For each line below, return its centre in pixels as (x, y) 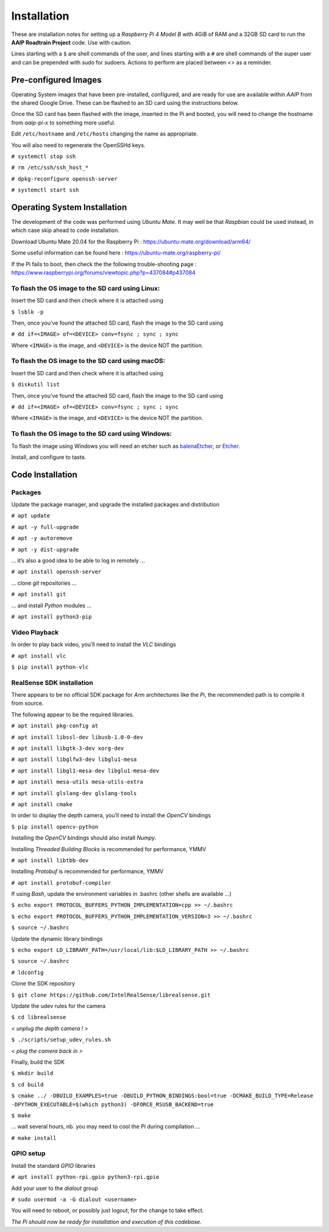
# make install (34, 1138)
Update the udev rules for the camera (58, 1006)
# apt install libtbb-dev (50, 860)
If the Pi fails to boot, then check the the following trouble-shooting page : (104, 264)
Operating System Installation (69, 207)
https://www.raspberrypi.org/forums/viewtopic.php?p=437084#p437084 (104, 272)
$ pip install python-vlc (50, 667)
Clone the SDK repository (43, 984)
